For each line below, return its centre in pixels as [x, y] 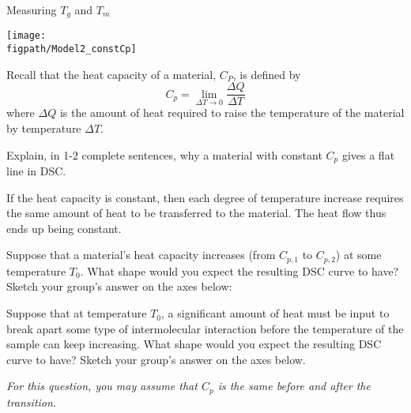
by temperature [44, 128]
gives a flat [368, 154]
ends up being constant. [64, 228]
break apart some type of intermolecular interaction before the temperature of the [205, 328]
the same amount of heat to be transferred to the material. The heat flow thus [196, 213]
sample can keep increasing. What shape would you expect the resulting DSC [194, 344]
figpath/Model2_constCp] [72, 49]
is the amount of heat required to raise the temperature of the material [232, 113]
